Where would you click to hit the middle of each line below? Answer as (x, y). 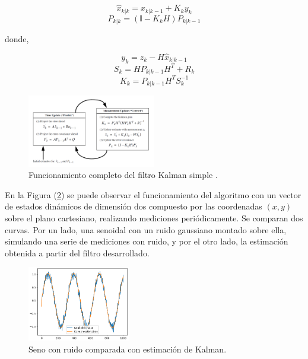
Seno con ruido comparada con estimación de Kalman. (128, 349)
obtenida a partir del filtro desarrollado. (77, 252)
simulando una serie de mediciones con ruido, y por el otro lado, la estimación (147, 241)
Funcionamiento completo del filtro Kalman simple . (123, 175)
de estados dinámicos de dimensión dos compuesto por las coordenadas (134, 206)
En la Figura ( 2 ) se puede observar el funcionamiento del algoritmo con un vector (153, 194)
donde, (17, 39)
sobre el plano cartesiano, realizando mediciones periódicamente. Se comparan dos (154, 217)
